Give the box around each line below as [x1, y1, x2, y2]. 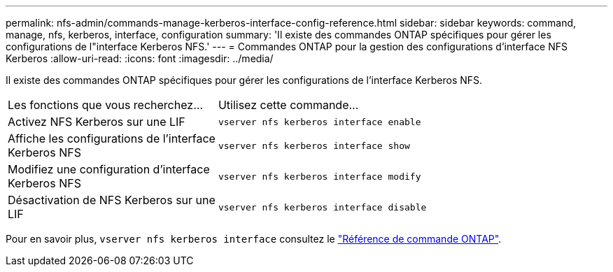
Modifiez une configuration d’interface [8, 162, 210, 176]
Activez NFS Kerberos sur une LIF [8, 115, 185, 129]
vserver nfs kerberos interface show [218, 140, 410, 151]
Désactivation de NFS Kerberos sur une [8, 193, 216, 207]
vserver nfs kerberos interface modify [218, 171, 421, 182]
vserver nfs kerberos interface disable [218, 201, 427, 213]
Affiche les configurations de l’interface [8, 131, 216, 145]
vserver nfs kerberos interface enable [218, 116, 421, 127]
